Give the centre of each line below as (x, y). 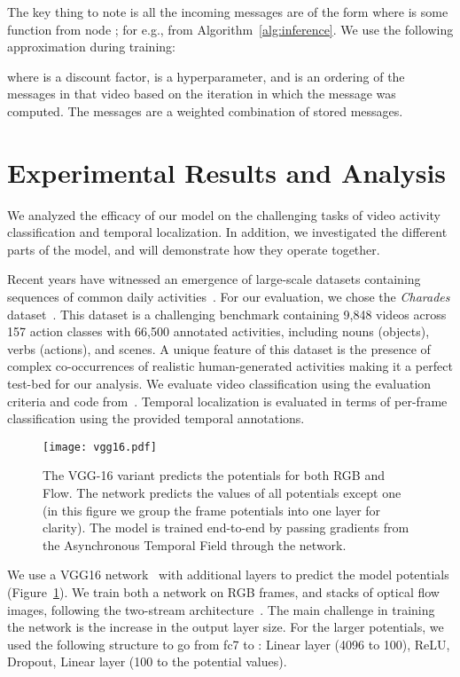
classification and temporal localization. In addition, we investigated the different (227, 232)
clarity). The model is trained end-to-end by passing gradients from (226, 527)
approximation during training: (91, 47)
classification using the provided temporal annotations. (156, 418)
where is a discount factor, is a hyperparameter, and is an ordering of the (206, 76)
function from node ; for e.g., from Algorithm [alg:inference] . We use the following (230, 29)
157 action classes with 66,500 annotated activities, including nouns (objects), (218, 331)
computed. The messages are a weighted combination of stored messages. (205, 110)
